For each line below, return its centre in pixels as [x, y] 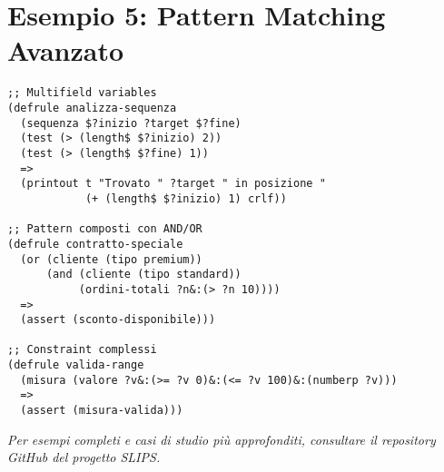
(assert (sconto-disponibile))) [118, 320]
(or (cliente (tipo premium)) [111, 259]
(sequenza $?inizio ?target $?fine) [131, 123]
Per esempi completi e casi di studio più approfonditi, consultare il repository [222, 439]
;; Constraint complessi [82, 350]
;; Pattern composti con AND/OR [105, 229]
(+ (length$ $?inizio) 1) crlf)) [186, 198]
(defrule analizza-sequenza [92, 108]
